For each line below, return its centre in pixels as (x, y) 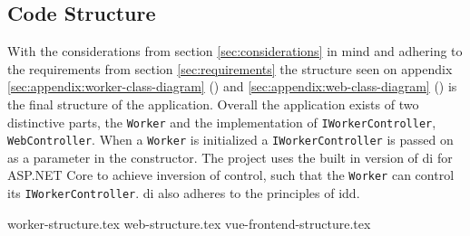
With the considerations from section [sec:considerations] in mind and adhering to (235, 51)
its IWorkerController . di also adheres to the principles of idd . (184, 193)
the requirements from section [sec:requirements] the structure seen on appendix (230, 68)
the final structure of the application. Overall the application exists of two (213, 104)
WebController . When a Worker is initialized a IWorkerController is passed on (230, 140)
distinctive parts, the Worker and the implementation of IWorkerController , (222, 122)
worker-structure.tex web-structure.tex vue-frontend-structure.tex (189, 223)
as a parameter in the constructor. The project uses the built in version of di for (230, 157)
